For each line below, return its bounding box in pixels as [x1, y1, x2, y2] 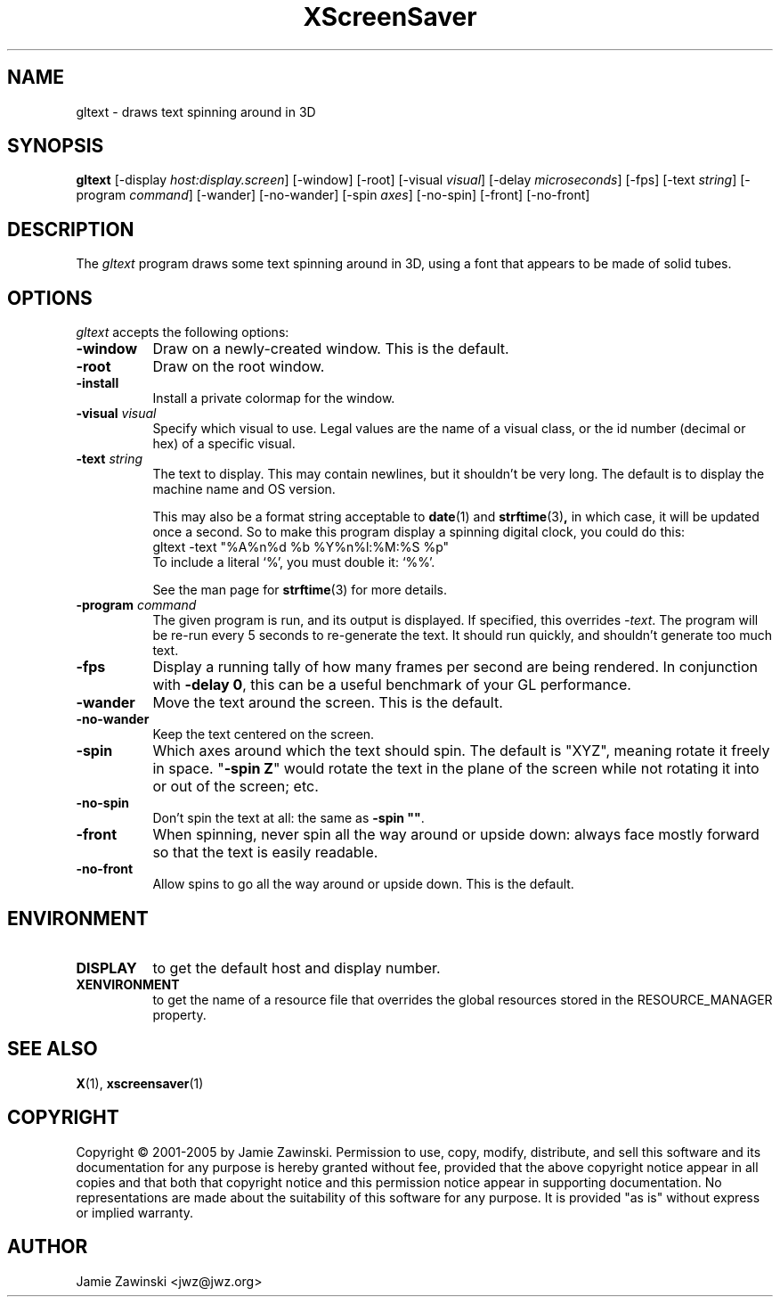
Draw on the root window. [152, 357, 325, 376]
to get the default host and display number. [152, 958, 441, 977]
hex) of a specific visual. [152, 436, 296, 452]
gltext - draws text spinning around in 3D [76, 103, 316, 119]
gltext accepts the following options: [76, 324, 289, 340]
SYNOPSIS [7, 135, 104, 158]
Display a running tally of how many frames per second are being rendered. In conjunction [152, 658, 759, 677]
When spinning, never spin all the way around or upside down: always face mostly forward [152, 825, 760, 844]
